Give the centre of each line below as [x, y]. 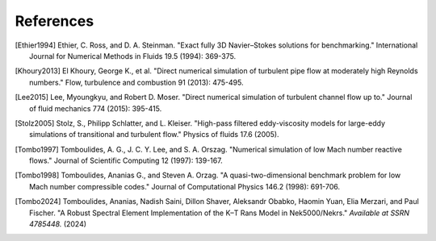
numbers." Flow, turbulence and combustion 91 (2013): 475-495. [136, 82]
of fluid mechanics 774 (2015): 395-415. [96, 108]
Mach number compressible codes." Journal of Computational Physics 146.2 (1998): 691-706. [185, 186]
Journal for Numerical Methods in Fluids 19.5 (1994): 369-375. [133, 56]
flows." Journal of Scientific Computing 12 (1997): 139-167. [126, 160]
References [55, 21]
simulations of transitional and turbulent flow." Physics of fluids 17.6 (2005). [154, 135]
